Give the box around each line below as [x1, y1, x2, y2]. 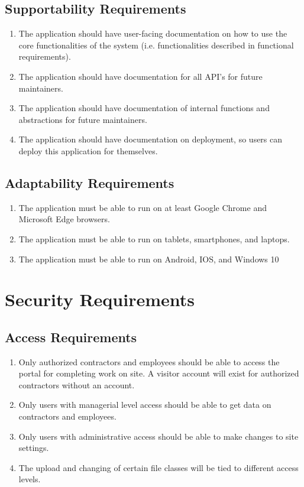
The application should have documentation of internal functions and [18, 102, 270, 114]
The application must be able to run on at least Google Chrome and [18, 201, 267, 213]
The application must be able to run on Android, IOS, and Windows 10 [18, 252, 279, 265]
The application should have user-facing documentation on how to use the [18, 27, 287, 40]
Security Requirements [5, 287, 195, 311]
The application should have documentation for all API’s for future [18, 70, 263, 82]
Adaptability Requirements [5, 173, 174, 191]
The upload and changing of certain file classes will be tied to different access [18, 461, 299, 473]
